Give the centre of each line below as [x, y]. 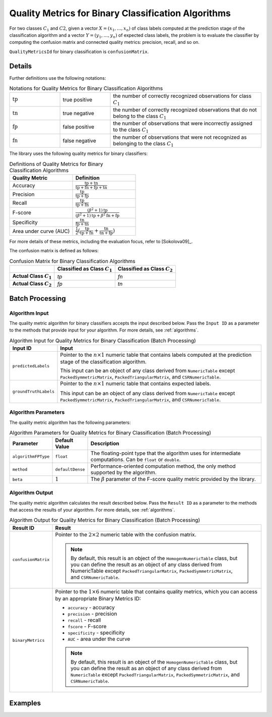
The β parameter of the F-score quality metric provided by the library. [174, 479]
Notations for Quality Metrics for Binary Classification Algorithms [86, 88]
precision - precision [92, 614]
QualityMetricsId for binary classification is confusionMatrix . [79, 51]
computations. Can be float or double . [136, 460]
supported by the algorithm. [124, 473]
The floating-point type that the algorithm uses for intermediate [166, 453]
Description [105, 444]
